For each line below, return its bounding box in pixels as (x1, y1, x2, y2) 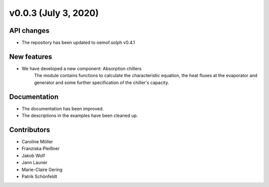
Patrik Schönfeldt (21, 173, 57, 179)
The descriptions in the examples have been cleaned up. (21, 112, 138, 119)
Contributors (9, 125, 50, 134)
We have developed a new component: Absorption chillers (21, 65, 142, 72)
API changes (9, 26, 50, 35)
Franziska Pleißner (21, 146, 60, 152)
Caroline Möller (21, 138, 53, 144)
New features (9, 52, 52, 61)
